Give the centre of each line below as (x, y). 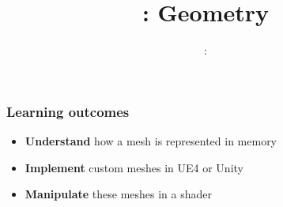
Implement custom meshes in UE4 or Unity (134, 167)
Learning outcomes (68, 111)
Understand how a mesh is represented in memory (151, 141)
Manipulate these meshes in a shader (119, 194)
